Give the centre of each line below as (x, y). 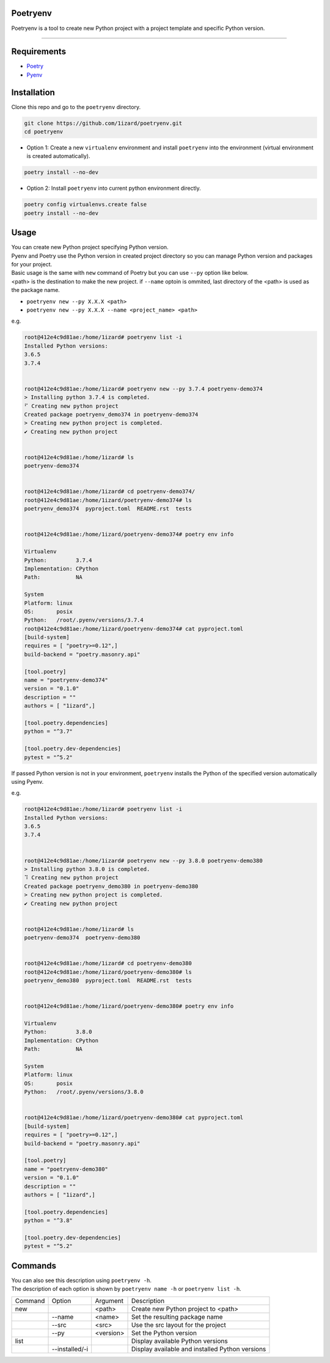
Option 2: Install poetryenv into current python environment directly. (114, 188)
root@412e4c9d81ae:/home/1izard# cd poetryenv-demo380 (108, 963)
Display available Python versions (180, 1341)
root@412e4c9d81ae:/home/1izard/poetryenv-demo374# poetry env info (129, 535)
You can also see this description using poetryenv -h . (82, 1280)
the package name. (36, 290)
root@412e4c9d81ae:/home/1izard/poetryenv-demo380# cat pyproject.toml (134, 1118)
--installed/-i (70, 1349)
